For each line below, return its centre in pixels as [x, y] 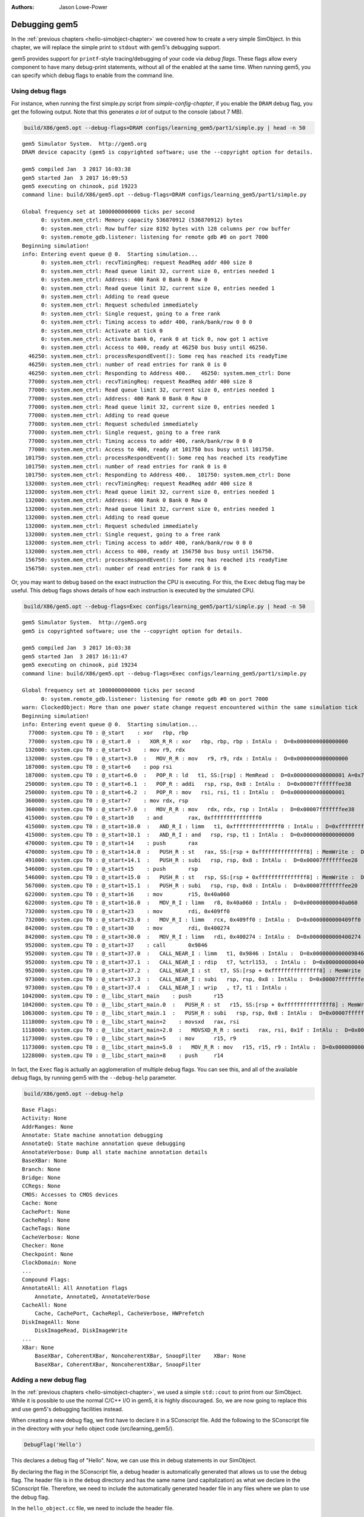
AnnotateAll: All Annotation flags [75, 1288]
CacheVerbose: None [51, 1237]
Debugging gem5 [45, 24]
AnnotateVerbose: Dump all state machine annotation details [115, 1152]
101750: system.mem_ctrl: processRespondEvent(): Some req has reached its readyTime [156, 458]
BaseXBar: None [45, 1161]
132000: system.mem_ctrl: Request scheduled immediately [112, 526]
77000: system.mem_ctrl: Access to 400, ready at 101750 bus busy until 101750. [151, 450]
